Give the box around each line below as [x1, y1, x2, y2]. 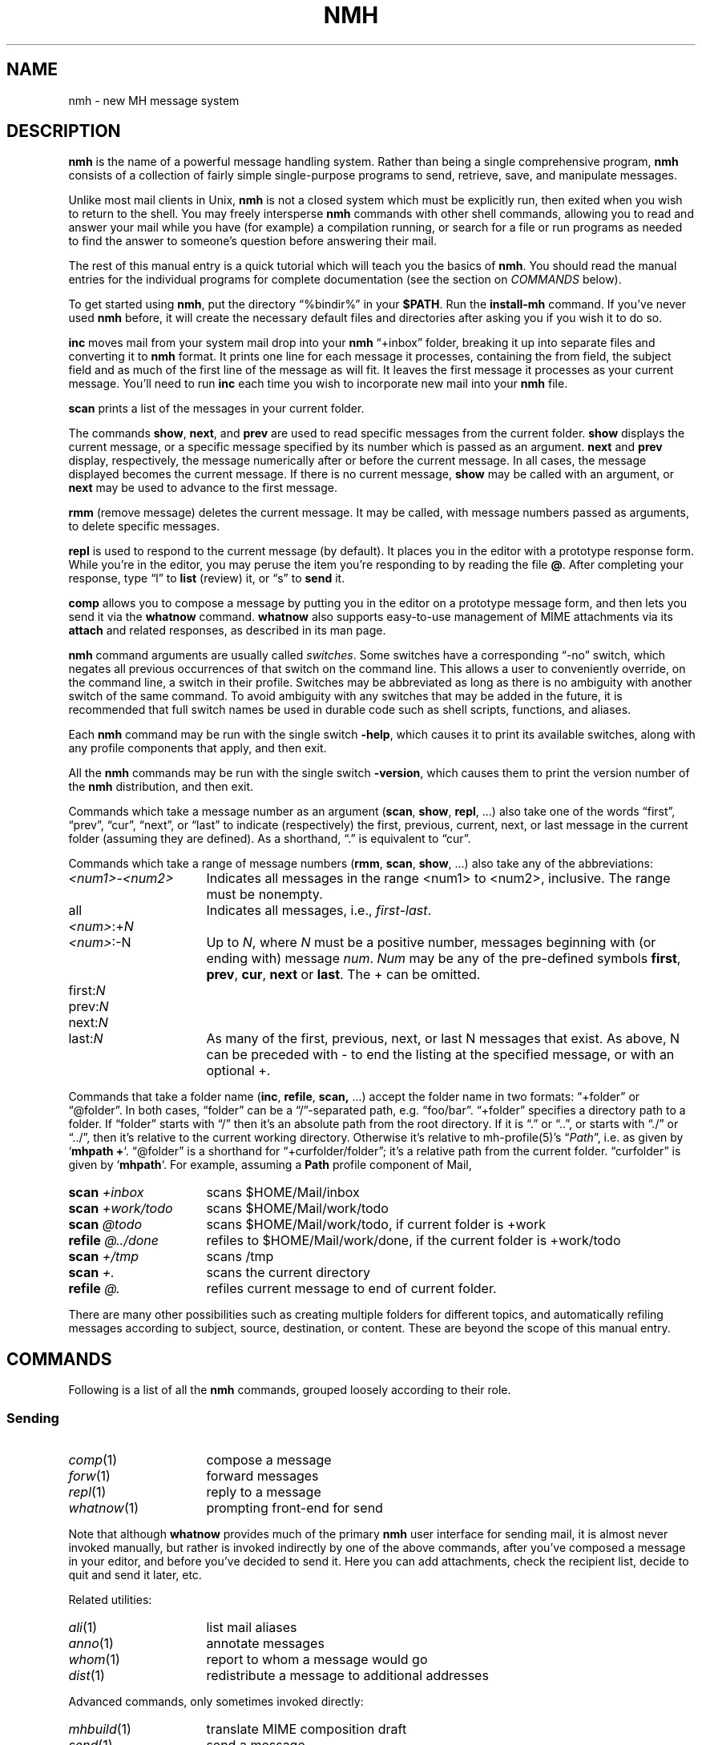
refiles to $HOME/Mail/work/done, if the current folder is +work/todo [206, 1232, 621, 1249]
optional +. [206, 1062, 271, 1079]
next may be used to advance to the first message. [68, 481, 337, 495]
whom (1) [68, 1651, 120, 1668]
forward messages [206, 1468, 319, 1485]
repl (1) [68, 1484, 107, 1501]
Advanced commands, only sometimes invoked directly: [68, 1695, 364, 1709]
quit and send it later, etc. [68, 1568, 202, 1582]
